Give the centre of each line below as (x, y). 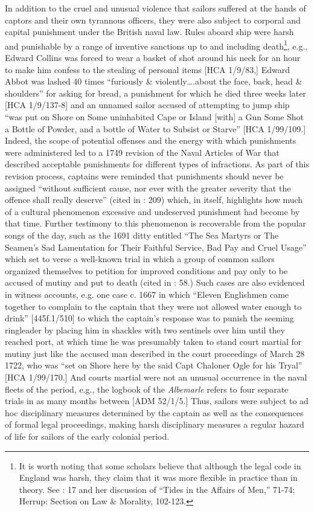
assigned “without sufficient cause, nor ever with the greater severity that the (148, 188)
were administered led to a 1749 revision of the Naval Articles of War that (142, 152)
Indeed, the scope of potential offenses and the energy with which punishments (151, 140)
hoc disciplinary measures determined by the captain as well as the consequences (154, 412)
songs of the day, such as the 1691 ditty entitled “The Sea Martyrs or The (142, 235)
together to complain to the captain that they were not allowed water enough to (153, 306)
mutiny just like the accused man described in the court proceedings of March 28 (155, 353)
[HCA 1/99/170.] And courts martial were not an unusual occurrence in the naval (156, 377)
